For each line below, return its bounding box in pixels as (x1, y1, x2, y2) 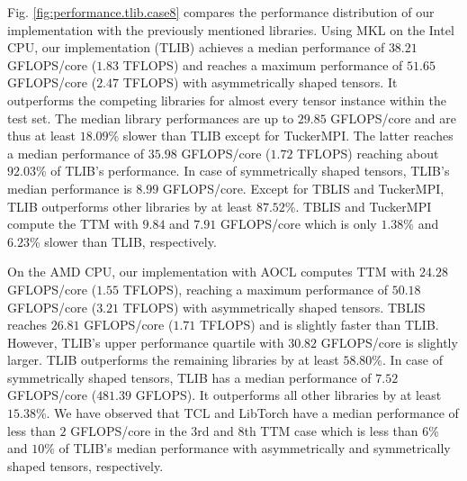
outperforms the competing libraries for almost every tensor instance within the (7, 90, 446, 109)
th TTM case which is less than (244, 421, 418, 440)
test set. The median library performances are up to (7, 108, 294, 127)
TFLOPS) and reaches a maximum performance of (122, 55, 403, 74)
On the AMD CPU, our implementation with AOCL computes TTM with (7, 262, 416, 281)
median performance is (7, 178, 132, 197)
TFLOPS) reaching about (297, 143, 439, 162)
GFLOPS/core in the (70, 421, 187, 440)
